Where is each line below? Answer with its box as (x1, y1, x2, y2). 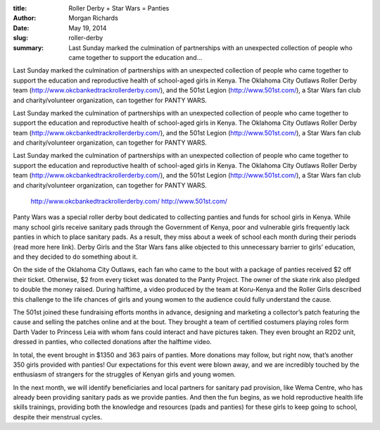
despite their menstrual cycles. (13, 412, 102, 421)
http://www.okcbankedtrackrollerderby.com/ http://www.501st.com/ (30, 197, 228, 206)
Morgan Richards (68, 14, 119, 23)
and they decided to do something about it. (13, 252, 139, 261)
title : (13, 4, 27, 12)
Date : (13, 23, 30, 32)
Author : (13, 14, 37, 23)
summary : (13, 43, 44, 52)
